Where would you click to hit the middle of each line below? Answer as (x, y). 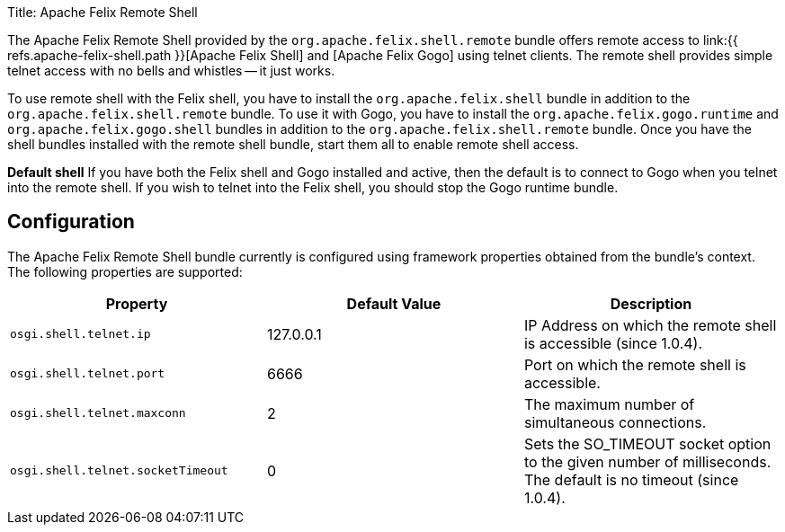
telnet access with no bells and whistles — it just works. (171, 71)
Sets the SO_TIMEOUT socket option (647, 443)
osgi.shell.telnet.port (88, 374)
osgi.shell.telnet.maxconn (98, 413)
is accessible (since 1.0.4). (613, 343)
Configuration (71, 222)
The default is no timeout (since (631, 479)
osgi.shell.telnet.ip (80, 334)
